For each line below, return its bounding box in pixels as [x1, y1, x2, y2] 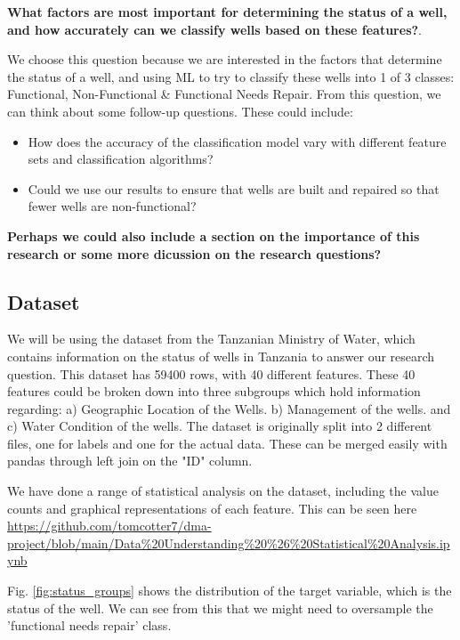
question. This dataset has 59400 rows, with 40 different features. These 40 [7, 364, 416, 383]
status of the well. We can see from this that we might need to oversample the [7, 598, 433, 617]
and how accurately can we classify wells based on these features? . [7, 20, 423, 38]
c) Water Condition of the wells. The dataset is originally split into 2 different [7, 417, 432, 435]
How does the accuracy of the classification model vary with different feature [28, 132, 447, 150]
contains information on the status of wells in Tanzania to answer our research [7, 346, 435, 365]
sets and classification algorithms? [28, 150, 214, 168]
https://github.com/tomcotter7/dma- [7, 516, 212, 535]
